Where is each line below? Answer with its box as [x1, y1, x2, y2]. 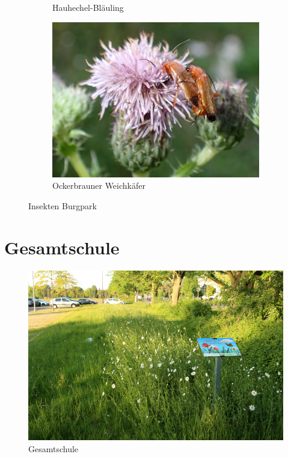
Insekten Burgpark [28, 199, 97, 212]
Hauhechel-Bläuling [52, 1, 124, 13]
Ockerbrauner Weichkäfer [52, 179, 146, 192]
